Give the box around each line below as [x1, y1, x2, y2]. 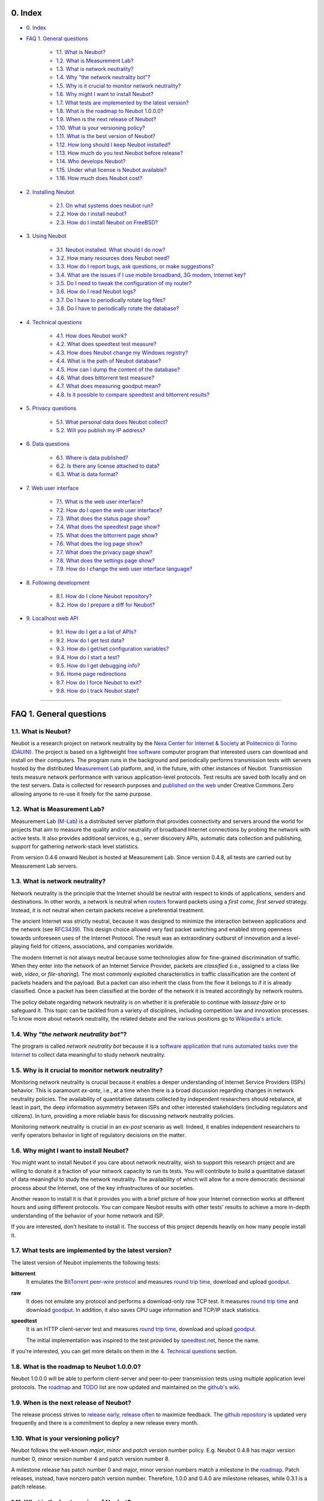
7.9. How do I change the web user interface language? [56, 565, 193, 573]
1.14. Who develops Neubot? [56, 158, 126, 165]
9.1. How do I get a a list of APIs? [56, 628, 137, 636]
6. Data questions [26, 440, 70, 447]
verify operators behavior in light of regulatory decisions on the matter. [11, 1132, 186, 1139]
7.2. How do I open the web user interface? [56, 506, 163, 513]
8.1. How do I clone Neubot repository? [56, 593, 152, 600]
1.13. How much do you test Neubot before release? [56, 149, 183, 156]
